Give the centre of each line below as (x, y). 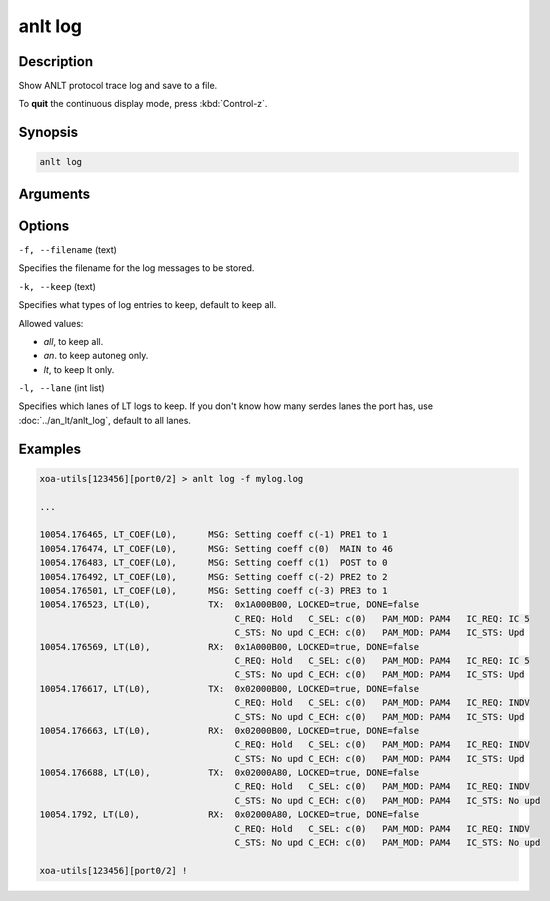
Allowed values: (51, 323)
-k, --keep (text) (57, 286)
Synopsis (48, 132)
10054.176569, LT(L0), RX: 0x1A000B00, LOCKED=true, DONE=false (229, 646)
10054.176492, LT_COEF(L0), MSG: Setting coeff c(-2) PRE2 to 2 (213, 576)
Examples (50, 448)
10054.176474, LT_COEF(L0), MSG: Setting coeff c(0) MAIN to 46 (216, 548)
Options (44, 225)
